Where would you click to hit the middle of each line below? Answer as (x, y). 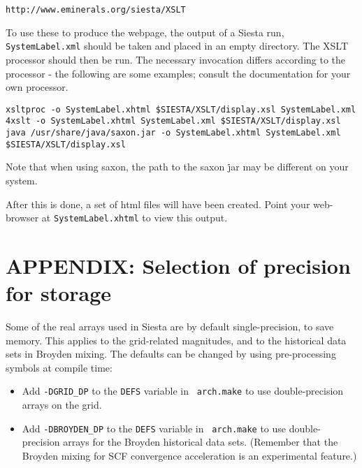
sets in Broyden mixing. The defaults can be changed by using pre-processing (171, 354)
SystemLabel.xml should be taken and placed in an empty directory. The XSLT (177, 46)
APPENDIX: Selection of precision (178, 265)
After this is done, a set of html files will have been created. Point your (158, 204)
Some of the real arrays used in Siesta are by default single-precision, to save (170, 327)
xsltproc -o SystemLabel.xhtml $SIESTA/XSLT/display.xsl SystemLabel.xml (181, 109)
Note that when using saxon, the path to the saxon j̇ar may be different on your (177, 167)
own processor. (37, 87)
